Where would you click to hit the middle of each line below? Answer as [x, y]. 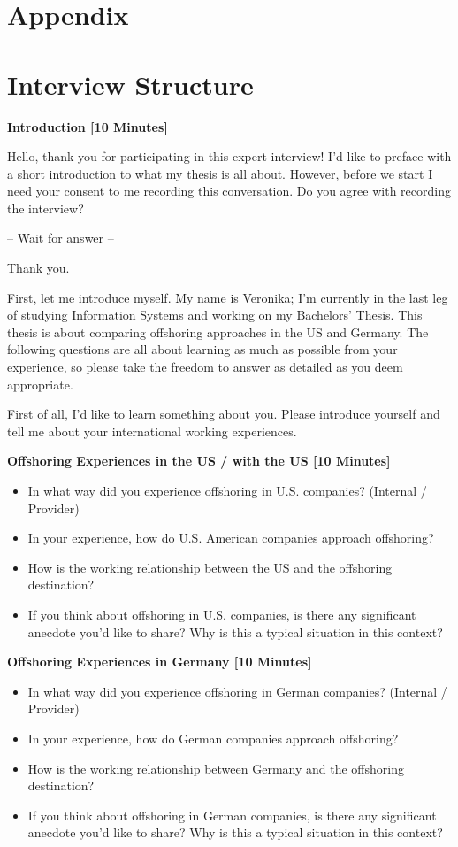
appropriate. [40, 384]
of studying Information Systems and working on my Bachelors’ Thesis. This [215, 315]
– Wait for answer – [61, 238]
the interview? [46, 208]
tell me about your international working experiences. [152, 431]
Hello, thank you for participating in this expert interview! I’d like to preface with [229, 156]
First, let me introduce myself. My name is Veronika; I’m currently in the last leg [228, 297]
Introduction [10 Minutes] [88, 126]
